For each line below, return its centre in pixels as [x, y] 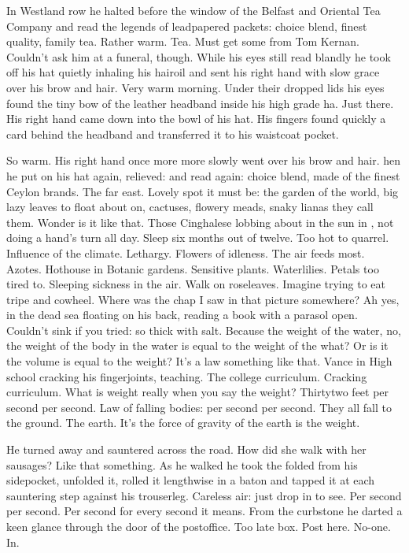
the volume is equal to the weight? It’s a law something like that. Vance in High [199, 361]
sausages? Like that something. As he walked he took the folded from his [182, 464]
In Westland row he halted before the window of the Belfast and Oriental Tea [193, 10]
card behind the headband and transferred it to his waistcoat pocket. [173, 134]
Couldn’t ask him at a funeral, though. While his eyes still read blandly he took [199, 56]
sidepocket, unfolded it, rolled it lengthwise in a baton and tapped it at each [191, 480]
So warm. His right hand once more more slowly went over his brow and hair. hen [203, 160]
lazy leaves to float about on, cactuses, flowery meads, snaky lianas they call [190, 207]
